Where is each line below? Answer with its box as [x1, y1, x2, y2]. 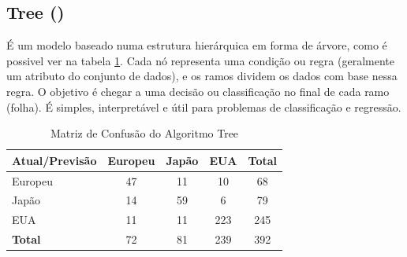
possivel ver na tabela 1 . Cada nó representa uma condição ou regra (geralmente [6, 52, 394, 68]
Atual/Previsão [12, 152, 97, 168]
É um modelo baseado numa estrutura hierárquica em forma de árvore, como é [6, 37, 387, 53]
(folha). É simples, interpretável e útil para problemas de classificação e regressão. [6, 98, 401, 115]
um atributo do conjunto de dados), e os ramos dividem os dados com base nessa [6, 68, 398, 84]
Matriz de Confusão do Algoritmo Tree [50, 125, 239, 141]
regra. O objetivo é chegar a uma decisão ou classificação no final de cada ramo [6, 83, 390, 99]
